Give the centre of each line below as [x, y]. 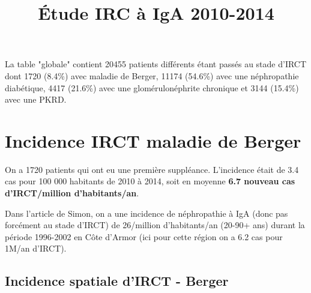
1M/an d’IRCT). [36, 248]
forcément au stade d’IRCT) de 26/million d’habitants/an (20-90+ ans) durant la [155, 225]
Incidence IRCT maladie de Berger [153, 140]
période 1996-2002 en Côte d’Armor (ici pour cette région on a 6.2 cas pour [144, 236]
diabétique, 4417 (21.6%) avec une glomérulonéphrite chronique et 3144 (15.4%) [152, 87]
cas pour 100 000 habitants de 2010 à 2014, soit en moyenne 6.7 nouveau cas [150, 181]
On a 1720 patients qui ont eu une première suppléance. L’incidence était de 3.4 [152, 169]
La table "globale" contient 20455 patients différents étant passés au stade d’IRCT [156, 64]
